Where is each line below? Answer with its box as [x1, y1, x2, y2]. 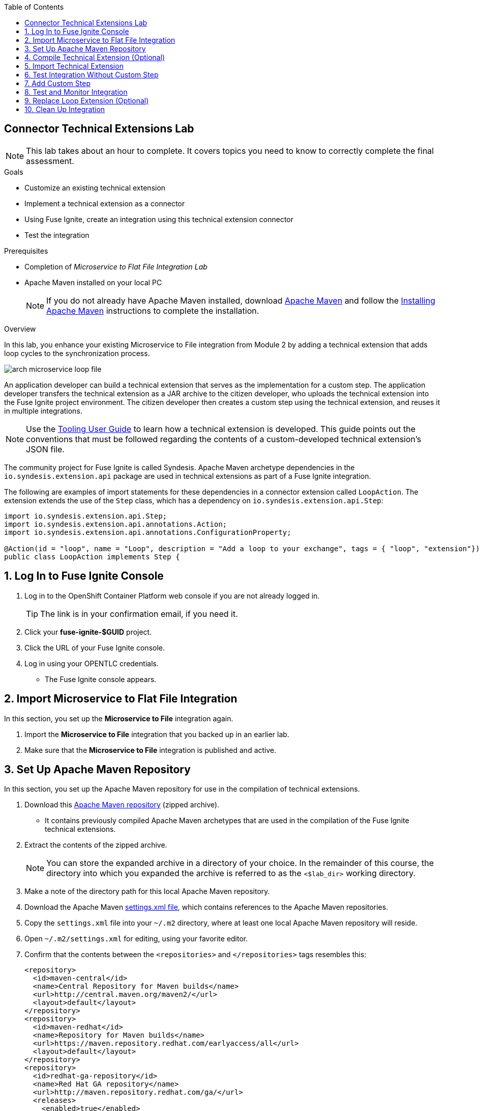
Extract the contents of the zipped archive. [24, 841, 167, 850]
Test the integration [24, 230, 89, 239]
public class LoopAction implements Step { [4, 552, 180, 561]
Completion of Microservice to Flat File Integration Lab [24, 262, 207, 271]
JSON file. [26, 444, 65, 454]
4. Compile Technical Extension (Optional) [24, 53, 165, 62]
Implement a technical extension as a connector [24, 199, 185, 208]
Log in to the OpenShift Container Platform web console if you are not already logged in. [24, 591, 320, 600]
